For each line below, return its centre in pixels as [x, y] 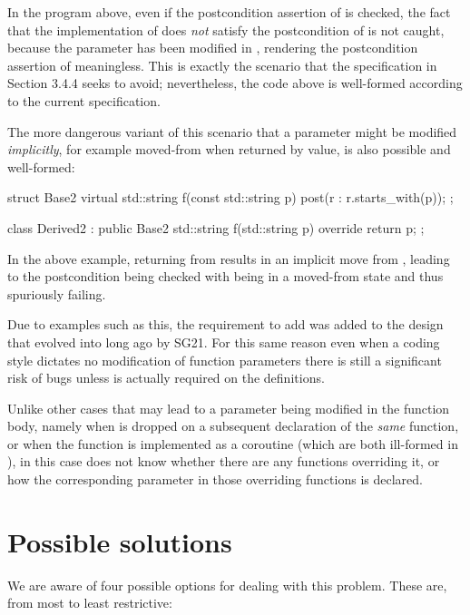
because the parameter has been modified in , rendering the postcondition [213, 48]
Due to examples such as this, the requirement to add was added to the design [225, 324]
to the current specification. [84, 100]
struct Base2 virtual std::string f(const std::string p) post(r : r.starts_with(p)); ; [230, 197]
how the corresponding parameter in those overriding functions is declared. [215, 479]
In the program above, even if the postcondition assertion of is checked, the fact [229, 12]
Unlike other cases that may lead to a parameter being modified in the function [229, 408]
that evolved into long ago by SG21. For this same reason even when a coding [224, 342]
